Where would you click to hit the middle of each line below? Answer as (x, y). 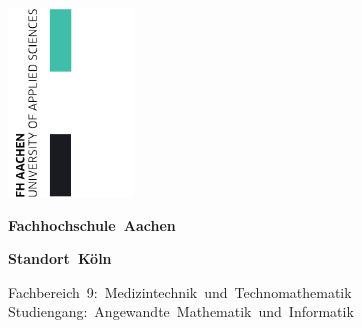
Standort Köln (60, 258)
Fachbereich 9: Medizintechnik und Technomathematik (180, 291)
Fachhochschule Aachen (92, 224)
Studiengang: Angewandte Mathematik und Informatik (181, 311)
